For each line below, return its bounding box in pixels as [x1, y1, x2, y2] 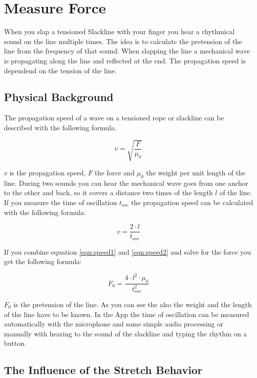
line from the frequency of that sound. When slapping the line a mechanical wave [4, 46, 250, 56]
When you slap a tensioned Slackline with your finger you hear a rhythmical [4, 26, 235, 37]
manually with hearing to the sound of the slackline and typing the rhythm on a [4, 328, 247, 338]
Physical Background [4, 89, 114, 105]
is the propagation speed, [9, 167, 86, 178]
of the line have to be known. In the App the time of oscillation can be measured [4, 309, 250, 319]
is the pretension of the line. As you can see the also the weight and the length [13, 299, 252, 310]
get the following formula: [4, 256, 82, 267]
